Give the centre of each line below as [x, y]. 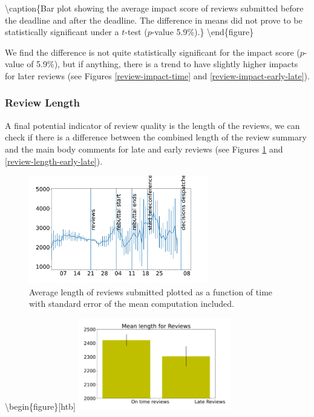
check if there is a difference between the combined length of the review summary [156, 137]
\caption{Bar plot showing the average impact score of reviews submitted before [154, 8]
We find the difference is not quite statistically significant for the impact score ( [152, 52]
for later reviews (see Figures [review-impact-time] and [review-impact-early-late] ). [157, 75]
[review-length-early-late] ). [54, 161]
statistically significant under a [62, 32]
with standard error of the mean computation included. [132, 304]
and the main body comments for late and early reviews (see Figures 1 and [144, 149]
